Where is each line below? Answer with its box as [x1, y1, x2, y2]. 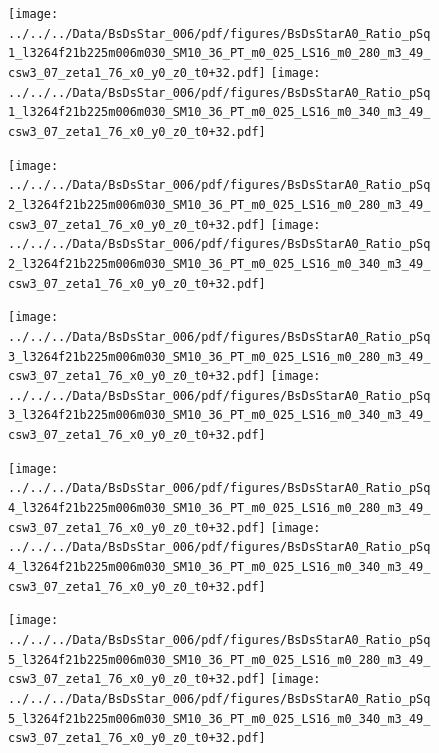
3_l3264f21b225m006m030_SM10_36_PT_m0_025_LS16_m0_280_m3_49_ [8, 349, 431, 364]
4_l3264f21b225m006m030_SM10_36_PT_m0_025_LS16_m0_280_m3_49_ [8, 501, 431, 516]
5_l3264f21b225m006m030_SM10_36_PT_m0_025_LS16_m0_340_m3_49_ [8, 711, 431, 726]
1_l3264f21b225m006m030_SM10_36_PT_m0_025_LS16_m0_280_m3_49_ [8, 46, 431, 61]
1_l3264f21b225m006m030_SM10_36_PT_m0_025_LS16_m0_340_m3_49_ [8, 105, 431, 120]
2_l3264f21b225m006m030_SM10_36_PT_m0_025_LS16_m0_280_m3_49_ [8, 197, 431, 212]
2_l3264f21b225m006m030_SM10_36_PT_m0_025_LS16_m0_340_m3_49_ [8, 256, 431, 271]
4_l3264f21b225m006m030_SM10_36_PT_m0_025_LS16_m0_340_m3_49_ [8, 560, 431, 575]
